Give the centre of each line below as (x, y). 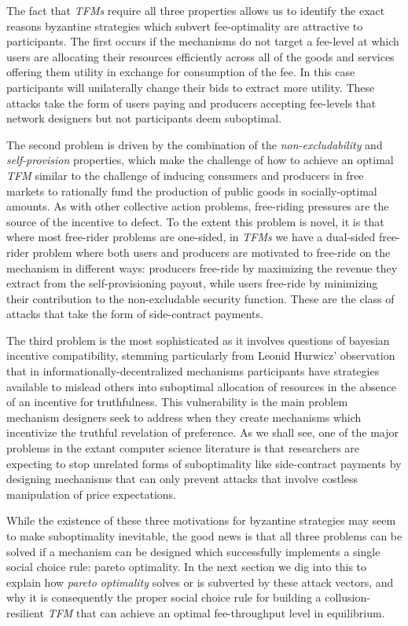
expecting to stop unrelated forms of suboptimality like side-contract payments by (204, 463)
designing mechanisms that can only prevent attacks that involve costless (182, 479)
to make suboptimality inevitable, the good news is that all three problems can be (204, 536)
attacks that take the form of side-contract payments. (135, 314)
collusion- (347, 597)
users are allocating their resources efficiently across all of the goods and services (200, 56)
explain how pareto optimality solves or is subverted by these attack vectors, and (200, 582)
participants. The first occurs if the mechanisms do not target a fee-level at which (203, 41)
